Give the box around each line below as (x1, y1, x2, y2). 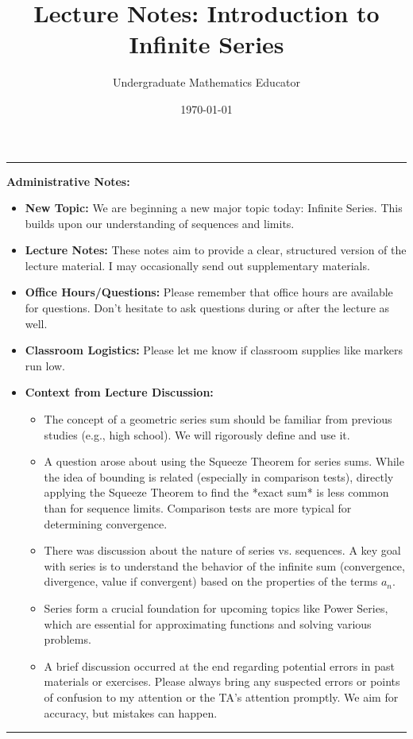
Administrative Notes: (6, 172, 130, 189)
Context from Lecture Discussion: (25, 384, 214, 400)
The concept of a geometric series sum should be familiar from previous (44, 411, 392, 428)
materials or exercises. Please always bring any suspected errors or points (44, 673, 400, 690)
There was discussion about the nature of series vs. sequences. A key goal (44, 542, 401, 559)
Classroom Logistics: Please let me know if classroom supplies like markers (25, 342, 403, 358)
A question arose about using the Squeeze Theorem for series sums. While (44, 453, 404, 470)
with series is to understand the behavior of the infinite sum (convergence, (44, 557, 405, 574)
